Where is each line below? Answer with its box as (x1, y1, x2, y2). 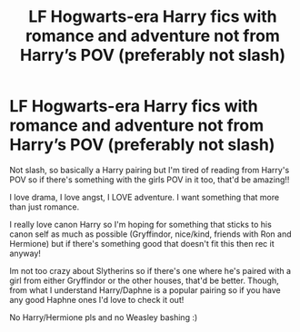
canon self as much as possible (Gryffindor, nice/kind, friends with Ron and (9, 229, 293, 239)
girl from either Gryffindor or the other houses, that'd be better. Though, (9, 275, 279, 286)
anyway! (9, 248, 41, 259)
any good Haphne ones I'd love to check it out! (9, 294, 185, 305)
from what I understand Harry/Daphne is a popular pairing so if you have (9, 284, 281, 296)
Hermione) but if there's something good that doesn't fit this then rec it (9, 238, 275, 249)
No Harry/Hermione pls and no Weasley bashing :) (9, 311, 198, 323)
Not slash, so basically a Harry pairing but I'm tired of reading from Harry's (9, 164, 290, 175)
